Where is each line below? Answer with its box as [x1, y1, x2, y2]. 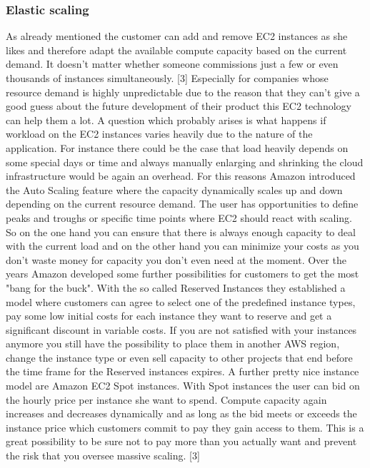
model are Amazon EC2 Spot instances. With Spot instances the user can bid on [6, 378, 360, 393]
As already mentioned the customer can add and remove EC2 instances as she [6, 29, 348, 44]
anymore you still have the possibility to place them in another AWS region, [6, 336, 340, 351]
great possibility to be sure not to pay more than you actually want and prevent [6, 434, 357, 449]
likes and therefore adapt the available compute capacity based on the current [6, 42, 347, 57]
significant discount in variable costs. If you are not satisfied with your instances [6, 322, 357, 337]
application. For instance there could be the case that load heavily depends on [6, 140, 349, 155]
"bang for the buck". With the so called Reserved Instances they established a [6, 280, 346, 295]
